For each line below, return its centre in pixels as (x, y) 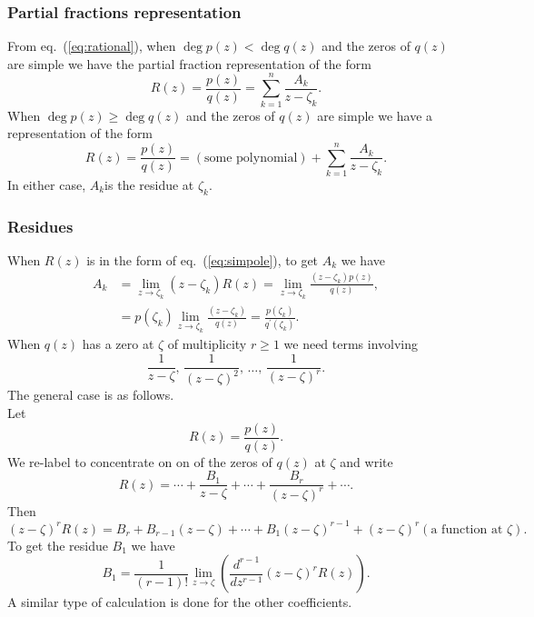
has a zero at (118, 344)
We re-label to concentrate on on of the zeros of (140, 461)
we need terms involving (351, 344)
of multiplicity (207, 344)
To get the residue (58, 545)
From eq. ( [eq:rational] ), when (92, 46)
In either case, (47, 184)
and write (366, 461)
